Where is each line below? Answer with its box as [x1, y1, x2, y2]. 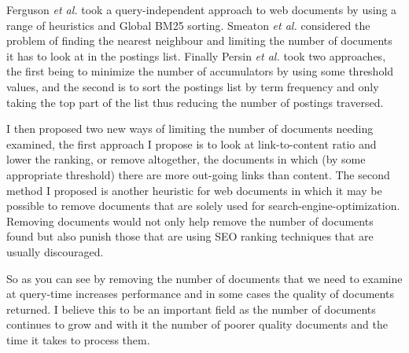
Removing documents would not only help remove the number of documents [6, 212, 374, 229]
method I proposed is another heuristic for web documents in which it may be [6, 182, 382, 198]
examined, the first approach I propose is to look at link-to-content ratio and [6, 135, 377, 152]
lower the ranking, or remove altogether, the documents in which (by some [6, 151, 366, 167]
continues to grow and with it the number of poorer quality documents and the [6, 316, 388, 333]
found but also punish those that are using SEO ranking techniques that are [6, 228, 374, 245]
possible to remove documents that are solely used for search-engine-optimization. [6, 197, 400, 214]
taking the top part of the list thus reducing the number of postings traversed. [6, 94, 384, 110]
